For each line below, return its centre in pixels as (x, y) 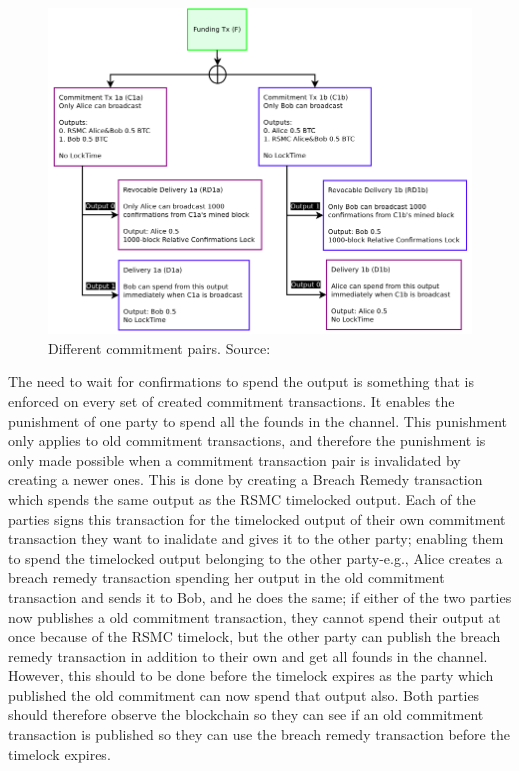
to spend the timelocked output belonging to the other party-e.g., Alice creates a (255, 557)
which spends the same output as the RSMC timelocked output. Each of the (242, 498)
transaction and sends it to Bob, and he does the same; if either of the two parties (260, 596)
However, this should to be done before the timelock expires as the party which (251, 675)
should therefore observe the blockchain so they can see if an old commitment (246, 714)
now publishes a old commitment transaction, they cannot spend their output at (254, 616)
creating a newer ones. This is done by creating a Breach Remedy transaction (245, 479)
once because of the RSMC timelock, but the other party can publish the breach (254, 636)
